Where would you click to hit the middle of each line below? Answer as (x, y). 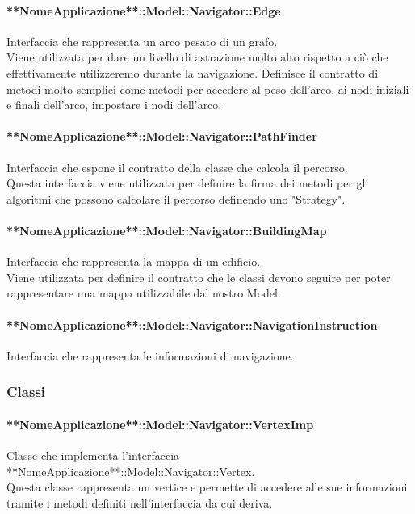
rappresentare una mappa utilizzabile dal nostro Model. (144, 293)
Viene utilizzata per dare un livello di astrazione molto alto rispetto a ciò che (197, 57)
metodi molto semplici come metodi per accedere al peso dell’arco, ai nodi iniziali (208, 88)
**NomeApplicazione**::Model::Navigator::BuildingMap (167, 230)
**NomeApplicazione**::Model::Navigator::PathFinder (162, 136)
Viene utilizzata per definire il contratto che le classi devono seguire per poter (199, 277)
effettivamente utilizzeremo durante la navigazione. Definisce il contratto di (193, 72)
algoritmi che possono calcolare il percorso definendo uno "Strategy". (176, 198)
